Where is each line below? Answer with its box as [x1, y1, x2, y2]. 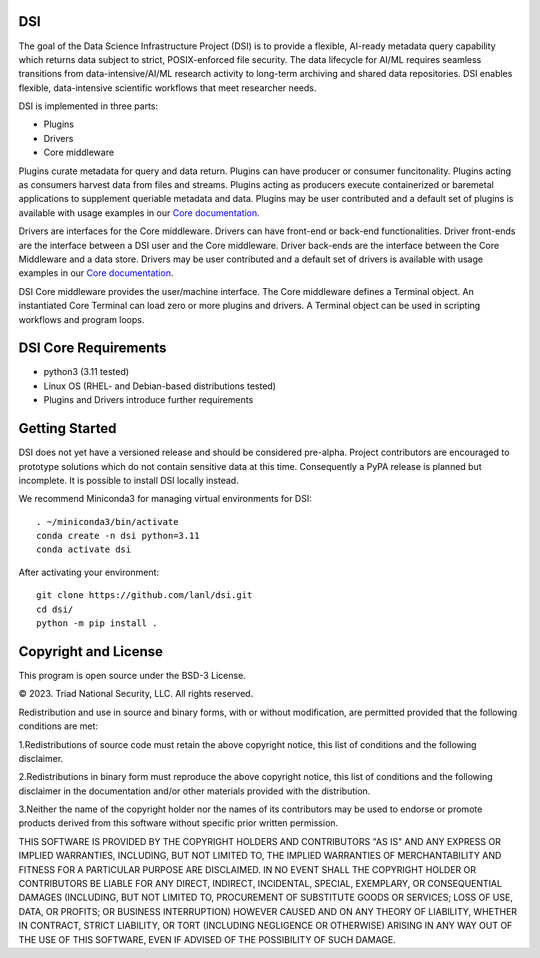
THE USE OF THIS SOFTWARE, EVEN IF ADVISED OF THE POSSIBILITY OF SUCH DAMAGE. [18, 933, 397, 945]
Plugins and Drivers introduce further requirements [43, 394, 254, 406]
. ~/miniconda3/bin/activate [36, 516, 179, 527]
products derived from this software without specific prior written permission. [18, 817, 339, 829]
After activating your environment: [18, 566, 160, 578]
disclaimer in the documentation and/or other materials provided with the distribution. [18, 785, 371, 797]
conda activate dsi [36, 544, 132, 555]
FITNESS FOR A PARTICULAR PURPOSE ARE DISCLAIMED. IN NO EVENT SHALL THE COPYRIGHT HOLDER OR [18, 863, 477, 875]
